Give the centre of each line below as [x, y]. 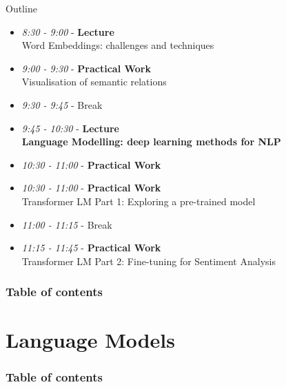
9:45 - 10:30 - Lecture [70, 128]
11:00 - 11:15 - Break [67, 224]
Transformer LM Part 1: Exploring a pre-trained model [139, 201]
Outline [21, 8]
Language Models [91, 340]
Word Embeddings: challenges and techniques [118, 45]
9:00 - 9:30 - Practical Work [86, 68]
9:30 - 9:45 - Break [62, 104]
